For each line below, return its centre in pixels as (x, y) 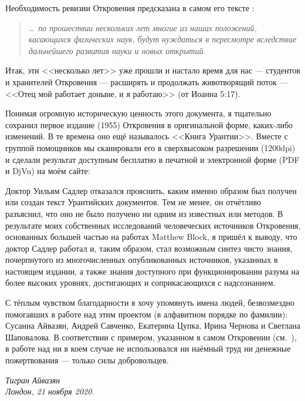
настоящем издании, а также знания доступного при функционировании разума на (152, 271)
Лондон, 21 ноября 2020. (50, 391)
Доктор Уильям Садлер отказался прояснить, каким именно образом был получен (151, 190)
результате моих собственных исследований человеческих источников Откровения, (153, 225)
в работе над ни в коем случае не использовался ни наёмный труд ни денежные (148, 348)
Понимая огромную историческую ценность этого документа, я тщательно (138, 113)
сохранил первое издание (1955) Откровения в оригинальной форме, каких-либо (149, 124)
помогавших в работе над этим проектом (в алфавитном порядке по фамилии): (147, 314)
